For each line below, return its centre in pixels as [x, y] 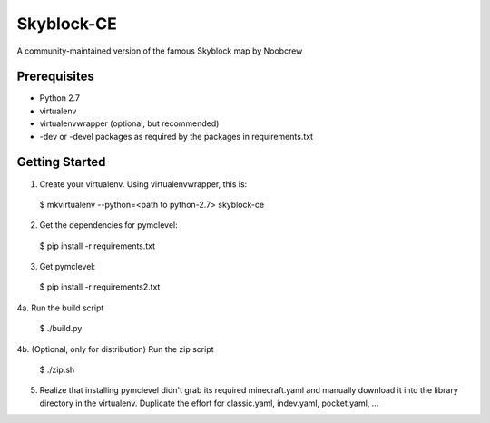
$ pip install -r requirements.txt [98, 246]
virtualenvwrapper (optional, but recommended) [129, 123]
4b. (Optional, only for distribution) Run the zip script [115, 349]
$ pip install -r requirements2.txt [100, 287]
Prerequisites [55, 77]
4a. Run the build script [60, 308]
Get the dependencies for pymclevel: [108, 225]
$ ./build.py [61, 329]
